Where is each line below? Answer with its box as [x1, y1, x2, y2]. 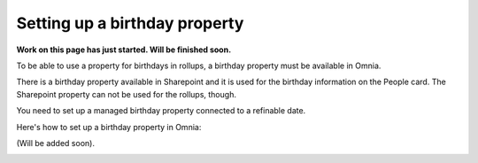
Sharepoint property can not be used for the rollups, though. [16, 89, 236, 99]
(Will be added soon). [16, 137, 95, 148]
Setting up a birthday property [16, 13, 244, 33]
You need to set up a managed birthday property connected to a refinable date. [16, 105, 306, 116]
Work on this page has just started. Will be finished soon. [16, 44, 232, 55]
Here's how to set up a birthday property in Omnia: [16, 121, 202, 132]
